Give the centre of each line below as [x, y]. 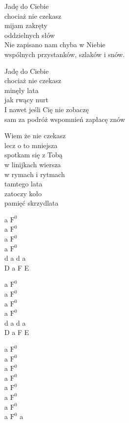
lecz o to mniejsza [31, 145]
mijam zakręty [26, 25]
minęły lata [21, 90]
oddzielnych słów [30, 35]
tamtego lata [23, 184]
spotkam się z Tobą [33, 155]
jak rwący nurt [26, 100]
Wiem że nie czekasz [35, 136]
